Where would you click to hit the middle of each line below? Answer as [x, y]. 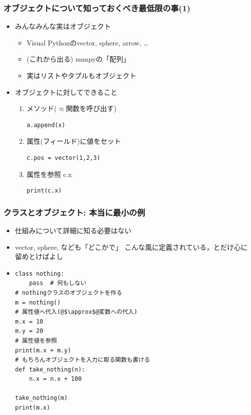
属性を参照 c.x [49, 174]
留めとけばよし [39, 256]
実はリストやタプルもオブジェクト [81, 75]
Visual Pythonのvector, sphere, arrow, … [87, 42]
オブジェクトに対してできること [66, 92]
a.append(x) [46, 125]
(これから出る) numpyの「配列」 [78, 59]
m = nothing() [38, 302]
